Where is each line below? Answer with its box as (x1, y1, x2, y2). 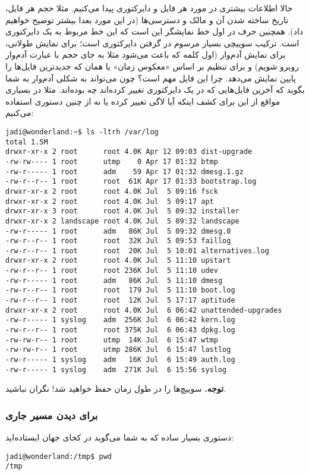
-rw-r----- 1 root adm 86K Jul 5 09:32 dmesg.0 (5, 227, 231, 235)
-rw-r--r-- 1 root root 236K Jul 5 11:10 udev (5, 266, 218, 275)
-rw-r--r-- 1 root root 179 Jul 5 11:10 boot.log (5, 286, 235, 295)
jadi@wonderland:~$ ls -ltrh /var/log (5, 127, 159, 136)
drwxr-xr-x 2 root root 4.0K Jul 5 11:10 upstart (5, 256, 231, 265)
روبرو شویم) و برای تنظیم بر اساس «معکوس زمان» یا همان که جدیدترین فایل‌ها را (5, 59, 299, 72)
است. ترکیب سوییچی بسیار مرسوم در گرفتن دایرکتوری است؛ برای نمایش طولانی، (5, 36, 299, 49)
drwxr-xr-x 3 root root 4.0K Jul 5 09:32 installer (5, 207, 239, 216)
